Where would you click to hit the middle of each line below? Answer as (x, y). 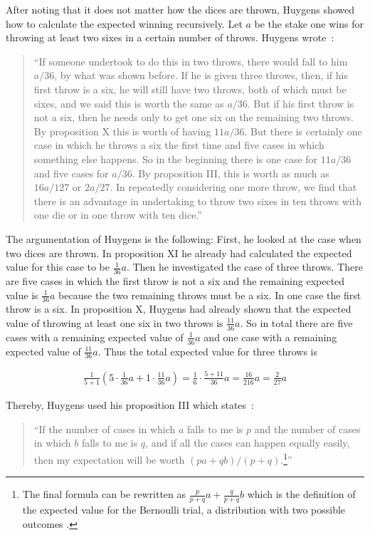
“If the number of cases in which (105, 428)
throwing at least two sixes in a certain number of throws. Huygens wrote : (170, 37)
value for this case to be (58, 267)
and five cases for (71, 173)
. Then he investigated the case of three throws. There (244, 267)
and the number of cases (307, 428)
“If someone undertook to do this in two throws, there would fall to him (191, 61)
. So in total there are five (296, 322)
